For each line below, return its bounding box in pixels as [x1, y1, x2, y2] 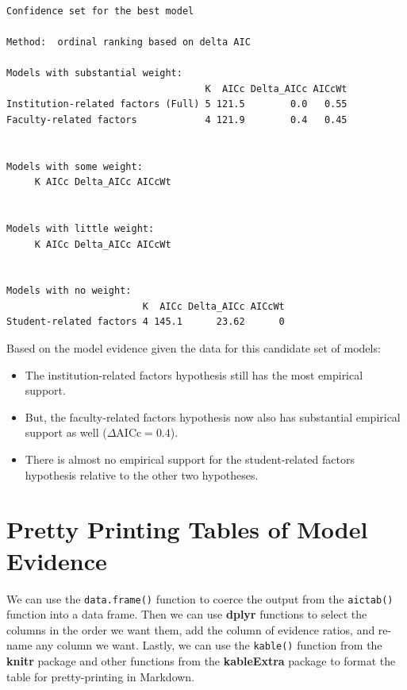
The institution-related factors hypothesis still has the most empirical [25, 366, 363, 383]
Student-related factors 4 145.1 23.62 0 [6, 316, 285, 328]
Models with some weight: [6, 160, 143, 172]
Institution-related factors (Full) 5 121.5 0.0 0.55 [6, 98, 347, 110]
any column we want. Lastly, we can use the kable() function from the [36, 637, 382, 653]
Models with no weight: [6, 285, 132, 297]
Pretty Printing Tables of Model [6, 513, 368, 545]
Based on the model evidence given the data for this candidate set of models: [6, 340, 381, 357]
